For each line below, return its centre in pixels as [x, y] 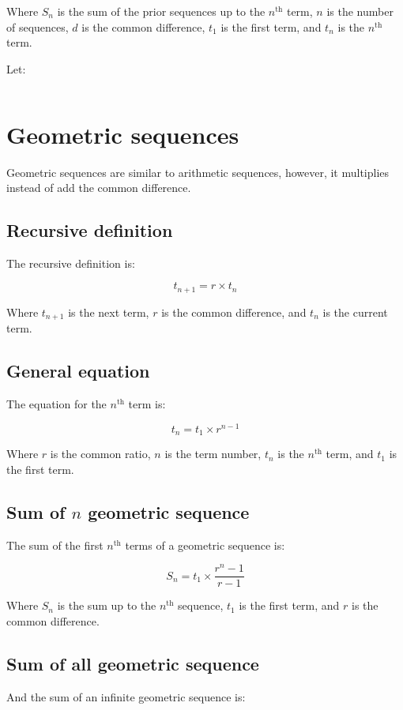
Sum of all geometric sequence [133, 664]
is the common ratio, [100, 454]
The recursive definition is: [71, 263]
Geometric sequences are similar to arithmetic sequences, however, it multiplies [198, 172]
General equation [78, 371]
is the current [355, 312]
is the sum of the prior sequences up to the [161, 11]
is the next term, [109, 312]
